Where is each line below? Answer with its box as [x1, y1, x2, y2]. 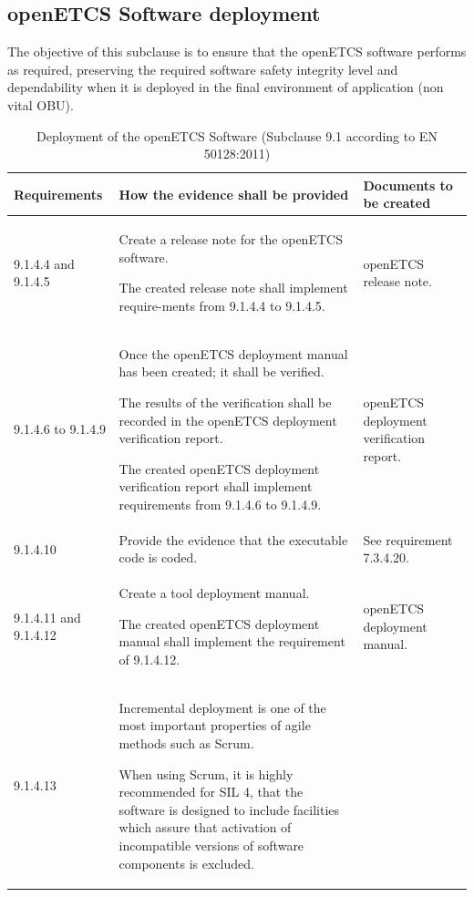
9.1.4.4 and [14, 253, 75, 273]
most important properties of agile [118, 716, 311, 735]
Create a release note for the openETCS [118, 230, 343, 249]
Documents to [363, 175, 453, 194]
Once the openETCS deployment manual [118, 344, 348, 363]
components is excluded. [118, 853, 254, 872]
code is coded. [118, 548, 198, 567]
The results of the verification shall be [118, 393, 332, 412]
